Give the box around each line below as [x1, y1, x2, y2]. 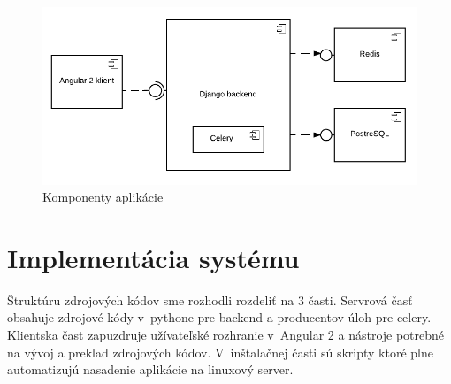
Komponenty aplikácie [42, 188, 164, 206]
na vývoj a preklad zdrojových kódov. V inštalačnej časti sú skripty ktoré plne [7, 342, 433, 361]
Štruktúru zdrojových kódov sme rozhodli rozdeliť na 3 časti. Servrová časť [7, 290, 413, 309]
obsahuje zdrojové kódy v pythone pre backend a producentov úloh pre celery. [7, 308, 432, 326]
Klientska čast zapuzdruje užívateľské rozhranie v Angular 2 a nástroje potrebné [7, 326, 445, 344]
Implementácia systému [7, 239, 300, 275]
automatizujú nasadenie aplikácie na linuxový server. [7, 360, 294, 379]
